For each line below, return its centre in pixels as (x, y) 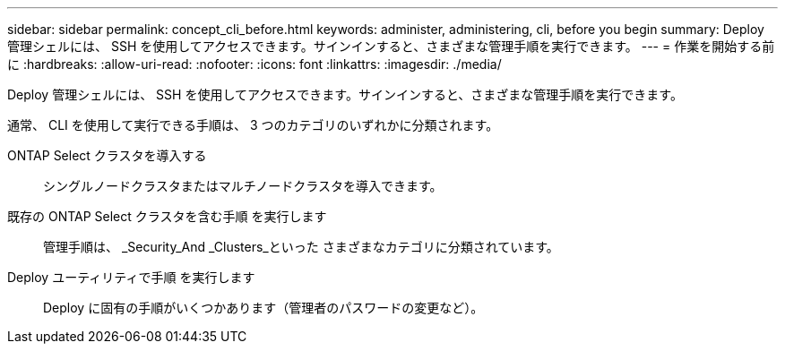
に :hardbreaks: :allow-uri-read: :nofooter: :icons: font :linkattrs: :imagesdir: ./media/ (254, 64)
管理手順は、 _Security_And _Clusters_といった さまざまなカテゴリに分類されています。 (301, 247)
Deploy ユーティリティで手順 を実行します (131, 277)
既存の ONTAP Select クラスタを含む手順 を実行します (167, 216)
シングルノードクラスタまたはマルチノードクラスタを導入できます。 (243, 186)
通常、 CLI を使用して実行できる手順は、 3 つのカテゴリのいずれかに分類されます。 (253, 125)
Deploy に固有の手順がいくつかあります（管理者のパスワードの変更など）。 (263, 308)
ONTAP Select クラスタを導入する (107, 155)
